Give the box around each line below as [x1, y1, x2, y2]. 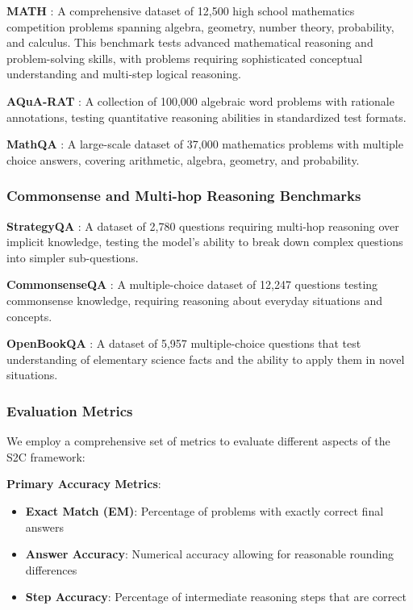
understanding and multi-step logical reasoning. [6, 65, 241, 82]
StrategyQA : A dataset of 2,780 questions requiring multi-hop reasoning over [6, 217, 399, 234]
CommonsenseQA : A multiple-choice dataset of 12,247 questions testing [6, 276, 378, 293]
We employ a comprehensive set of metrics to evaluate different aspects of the [6, 432, 390, 449]
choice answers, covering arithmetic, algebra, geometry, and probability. [6, 151, 360, 168]
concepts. [6, 307, 52, 324]
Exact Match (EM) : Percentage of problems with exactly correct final [25, 502, 384, 519]
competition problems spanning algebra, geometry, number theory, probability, [6, 18, 394, 35]
